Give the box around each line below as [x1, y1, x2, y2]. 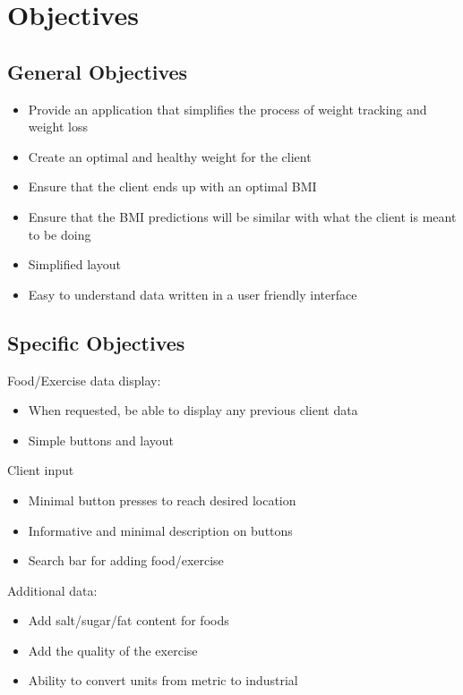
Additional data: [7, 581, 98, 599]
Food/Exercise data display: [7, 370, 161, 389]
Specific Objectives [7, 328, 185, 356]
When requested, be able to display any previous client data [28, 401, 358, 420]
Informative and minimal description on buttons [28, 521, 293, 539]
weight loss [28, 117, 89, 136]
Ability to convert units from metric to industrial [28, 671, 298, 690]
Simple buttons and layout [28, 430, 175, 449]
